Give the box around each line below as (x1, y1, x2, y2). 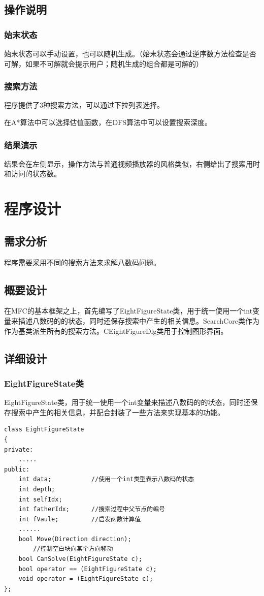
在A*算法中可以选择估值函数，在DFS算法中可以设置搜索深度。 (4, 117, 212, 127)
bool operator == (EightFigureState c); (18, 565, 157, 573)
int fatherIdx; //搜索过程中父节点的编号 (18, 506, 165, 513)
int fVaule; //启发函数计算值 (18, 515, 141, 523)
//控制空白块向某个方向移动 (33, 545, 113, 553)
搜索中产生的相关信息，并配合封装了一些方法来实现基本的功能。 (11, 406, 224, 417)
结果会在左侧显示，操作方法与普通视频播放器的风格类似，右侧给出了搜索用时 (4, 158, 260, 169)
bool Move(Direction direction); (18, 535, 131, 543)
